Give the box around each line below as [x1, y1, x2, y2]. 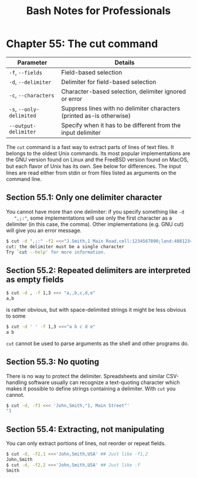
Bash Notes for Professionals [26, 4, 171, 18]
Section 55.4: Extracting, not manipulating [6, 424, 165, 434]
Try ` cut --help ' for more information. [6, 249, 107, 255]
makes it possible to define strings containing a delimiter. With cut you [6, 385, 176, 392]
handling [6, 379, 28, 386]
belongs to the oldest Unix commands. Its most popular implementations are [6, 150, 191, 157]
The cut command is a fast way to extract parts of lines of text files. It [6, 143, 174, 150]
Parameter [17, 58, 47, 66]
